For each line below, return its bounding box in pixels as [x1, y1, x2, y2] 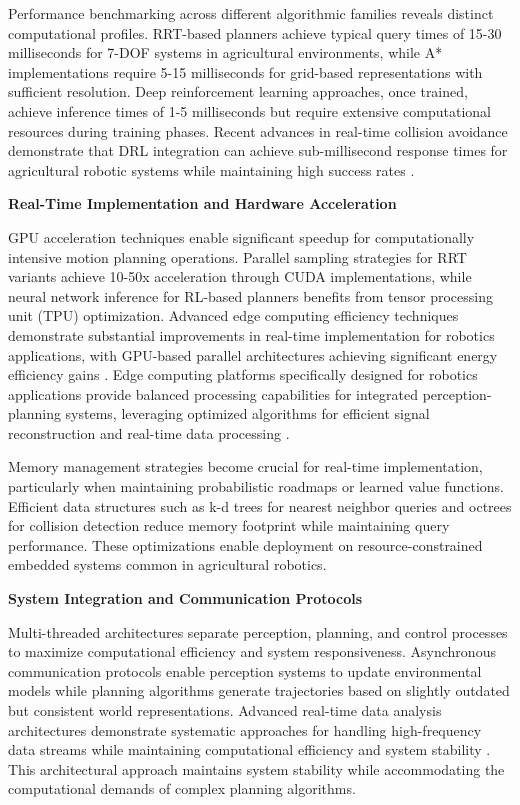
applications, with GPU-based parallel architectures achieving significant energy [8, 344, 498, 365]
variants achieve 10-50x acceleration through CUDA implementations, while [8, 266, 472, 287]
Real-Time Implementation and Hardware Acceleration [8, 193, 397, 214]
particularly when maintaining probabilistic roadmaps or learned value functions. [8, 476, 504, 497]
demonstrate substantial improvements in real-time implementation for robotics [8, 324, 495, 345]
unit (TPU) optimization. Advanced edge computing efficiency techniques [8, 305, 459, 326]
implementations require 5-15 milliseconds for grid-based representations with [8, 61, 483, 82]
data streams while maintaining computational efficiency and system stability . [8, 739, 491, 760]
